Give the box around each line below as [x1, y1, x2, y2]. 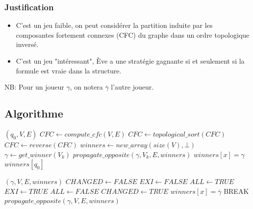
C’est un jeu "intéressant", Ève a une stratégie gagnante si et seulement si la [16, 56, 245, 66]
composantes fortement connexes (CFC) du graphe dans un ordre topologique [16, 29, 250, 40]
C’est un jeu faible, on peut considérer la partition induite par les [16, 20, 213, 30]
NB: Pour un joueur [4, 82, 64, 92]
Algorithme [4, 106, 63, 121]
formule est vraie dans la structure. [16, 65, 122, 75]
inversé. [16, 39, 39, 49]
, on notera [70, 82, 103, 92]
